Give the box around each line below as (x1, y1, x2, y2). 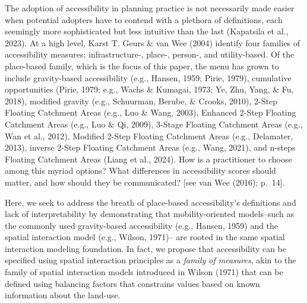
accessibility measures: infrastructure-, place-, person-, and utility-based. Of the (5, 48, 295, 60)
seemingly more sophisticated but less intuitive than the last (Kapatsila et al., (5, 25, 289, 37)
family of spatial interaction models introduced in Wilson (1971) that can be (5, 266, 283, 278)
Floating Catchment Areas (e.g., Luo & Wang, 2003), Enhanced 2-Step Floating (5, 106, 296, 119)
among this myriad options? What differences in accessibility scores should (5, 164, 276, 177)
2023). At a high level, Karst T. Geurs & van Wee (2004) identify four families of (5, 36, 300, 49)
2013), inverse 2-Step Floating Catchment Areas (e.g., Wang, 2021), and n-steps (5, 141, 296, 154)
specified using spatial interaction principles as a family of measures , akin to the (5, 254, 296, 266)
